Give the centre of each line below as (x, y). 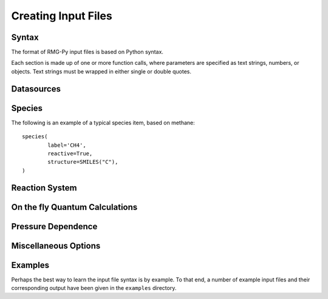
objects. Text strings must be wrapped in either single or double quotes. (101, 71)
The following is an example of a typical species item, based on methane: (103, 123)
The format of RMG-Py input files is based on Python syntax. (87, 52)
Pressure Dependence (54, 227)
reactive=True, (70, 153)
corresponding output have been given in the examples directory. (94, 288)
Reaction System (44, 188)
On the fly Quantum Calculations (74, 207)
